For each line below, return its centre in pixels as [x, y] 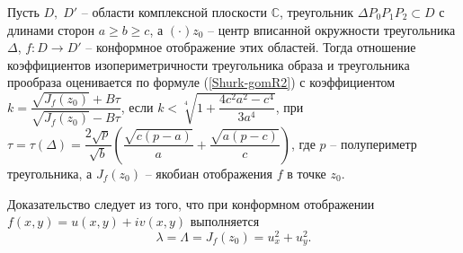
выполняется [225, 221]
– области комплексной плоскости [174, 12]
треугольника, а [50, 173]
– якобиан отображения [209, 173]
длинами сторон [51, 29]
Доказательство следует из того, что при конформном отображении [191, 203]
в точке [307, 173]
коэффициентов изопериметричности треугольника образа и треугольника [209, 64]
